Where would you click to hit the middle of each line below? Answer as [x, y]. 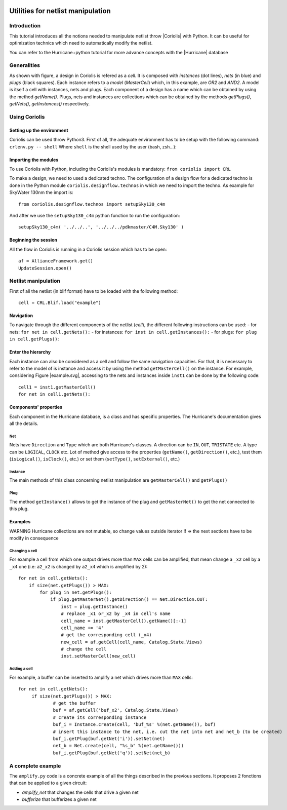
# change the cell [84, 649]
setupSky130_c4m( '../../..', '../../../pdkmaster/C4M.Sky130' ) [101, 227]
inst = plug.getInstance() [94, 606]
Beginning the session [33, 240]
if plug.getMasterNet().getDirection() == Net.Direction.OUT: [129, 600]
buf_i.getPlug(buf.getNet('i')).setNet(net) [109, 739]
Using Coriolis [27, 117]
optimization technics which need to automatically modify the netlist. [81, 43]
